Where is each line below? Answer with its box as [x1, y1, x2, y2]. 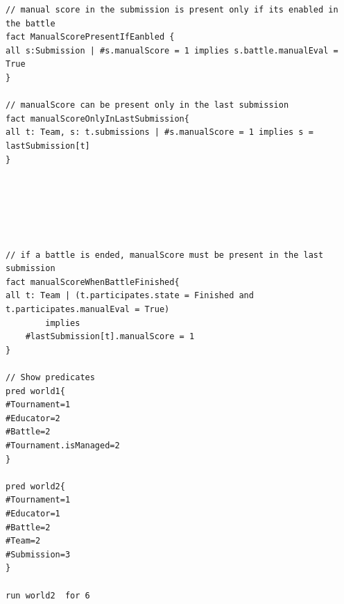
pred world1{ [6, 386, 65, 396]
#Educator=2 [6, 413, 60, 423]
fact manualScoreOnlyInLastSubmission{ [6, 113, 189, 124]
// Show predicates [6, 373, 95, 383]
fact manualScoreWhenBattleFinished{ [6, 277, 180, 287]
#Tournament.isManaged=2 [6, 441, 120, 450]
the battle [6, 18, 55, 28]
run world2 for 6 [6, 590, 90, 601]
